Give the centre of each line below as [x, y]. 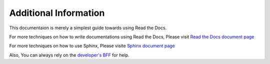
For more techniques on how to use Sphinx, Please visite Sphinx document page [92, 46]
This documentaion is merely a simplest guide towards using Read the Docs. [88, 28]
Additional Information [57, 13]
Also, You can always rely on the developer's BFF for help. [69, 55]
